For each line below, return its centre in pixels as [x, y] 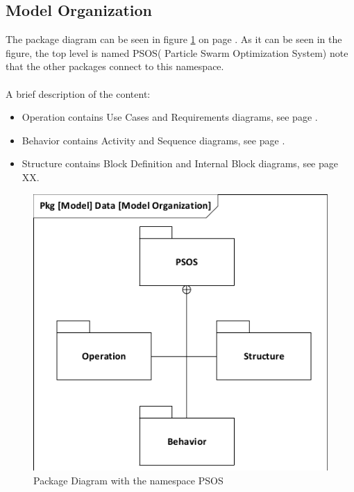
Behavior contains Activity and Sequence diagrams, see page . [153, 140]
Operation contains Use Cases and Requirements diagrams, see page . [170, 117]
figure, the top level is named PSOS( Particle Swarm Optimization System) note [177, 52]
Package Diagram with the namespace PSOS [128, 480]
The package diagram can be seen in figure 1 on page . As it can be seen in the [174, 39]
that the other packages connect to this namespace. [115, 66]
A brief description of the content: [78, 93]
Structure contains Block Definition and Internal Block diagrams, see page [180, 163]
